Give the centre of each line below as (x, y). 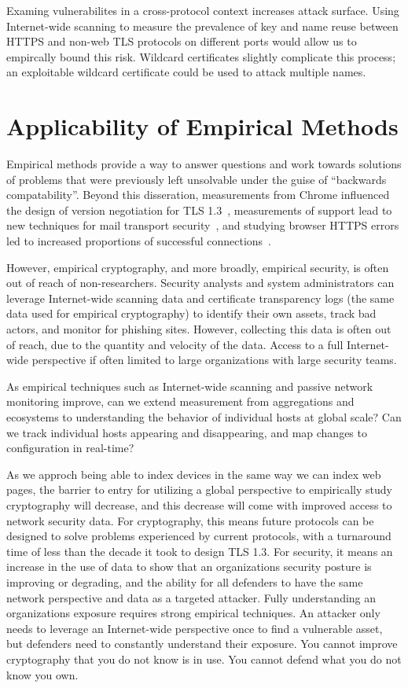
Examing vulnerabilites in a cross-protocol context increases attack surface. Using (203, 10)
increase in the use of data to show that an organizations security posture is (189, 567)
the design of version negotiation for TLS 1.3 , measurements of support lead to (199, 210)
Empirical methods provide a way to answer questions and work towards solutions (204, 164)
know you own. (42, 674)
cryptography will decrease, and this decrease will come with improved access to (199, 504)
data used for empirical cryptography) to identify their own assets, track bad (191, 313)
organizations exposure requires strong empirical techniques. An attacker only (193, 613)
